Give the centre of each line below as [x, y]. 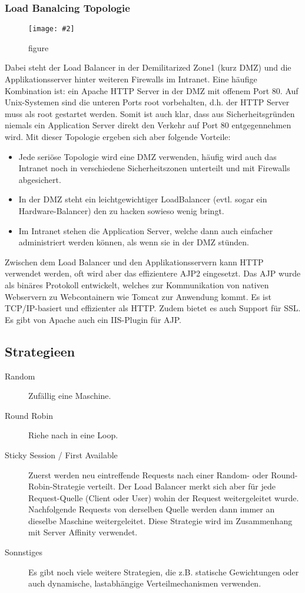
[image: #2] [52, 29]
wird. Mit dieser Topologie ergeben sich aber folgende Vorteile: [118, 137]
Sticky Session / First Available [61, 454]
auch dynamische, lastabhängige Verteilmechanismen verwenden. [145, 583]
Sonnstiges [24, 552]
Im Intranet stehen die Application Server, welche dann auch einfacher [146, 230]
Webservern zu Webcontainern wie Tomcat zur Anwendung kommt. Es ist [138, 296]
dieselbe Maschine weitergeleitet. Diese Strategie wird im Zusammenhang [160, 520]
